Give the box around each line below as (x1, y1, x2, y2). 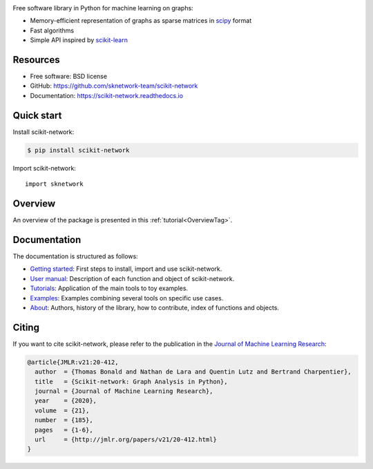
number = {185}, (35, 417, 93, 424)
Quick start (12, 109, 62, 121)
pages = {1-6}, (35, 425, 93, 434)
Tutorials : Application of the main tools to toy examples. (30, 284, 189, 293)
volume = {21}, (35, 406, 90, 414)
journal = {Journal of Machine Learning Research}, (35, 387, 213, 395)
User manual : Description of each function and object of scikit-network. (30, 274, 235, 283)
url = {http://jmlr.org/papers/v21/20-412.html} (35, 435, 217, 443)
